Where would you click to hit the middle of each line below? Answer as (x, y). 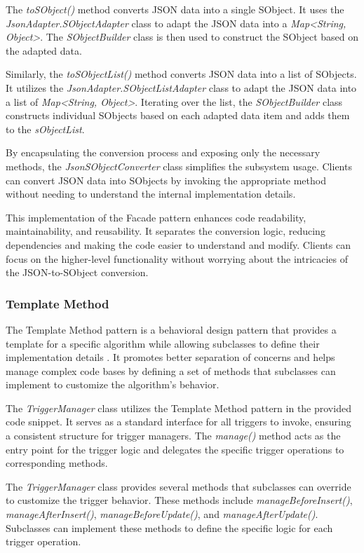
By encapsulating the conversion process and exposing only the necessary (163, 152)
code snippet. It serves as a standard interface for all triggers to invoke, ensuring (178, 422)
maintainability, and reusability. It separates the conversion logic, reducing (166, 231)
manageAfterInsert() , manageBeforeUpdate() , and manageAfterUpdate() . (162, 514)
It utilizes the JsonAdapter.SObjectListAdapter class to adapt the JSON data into (181, 87)
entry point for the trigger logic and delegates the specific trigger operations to (175, 449)
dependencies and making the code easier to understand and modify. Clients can (178, 244)
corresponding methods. (57, 463)
